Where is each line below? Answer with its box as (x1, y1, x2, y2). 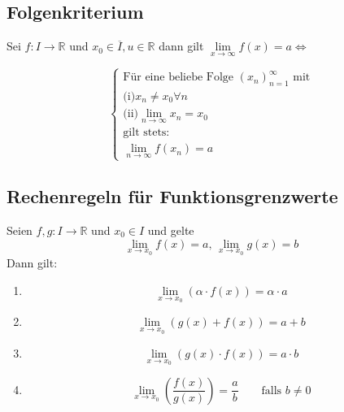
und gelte (147, 222, 194, 239)
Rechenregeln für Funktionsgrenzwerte (7, 184, 338, 209)
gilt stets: (123, 127, 170, 139)
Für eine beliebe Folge (123, 72, 234, 84)
